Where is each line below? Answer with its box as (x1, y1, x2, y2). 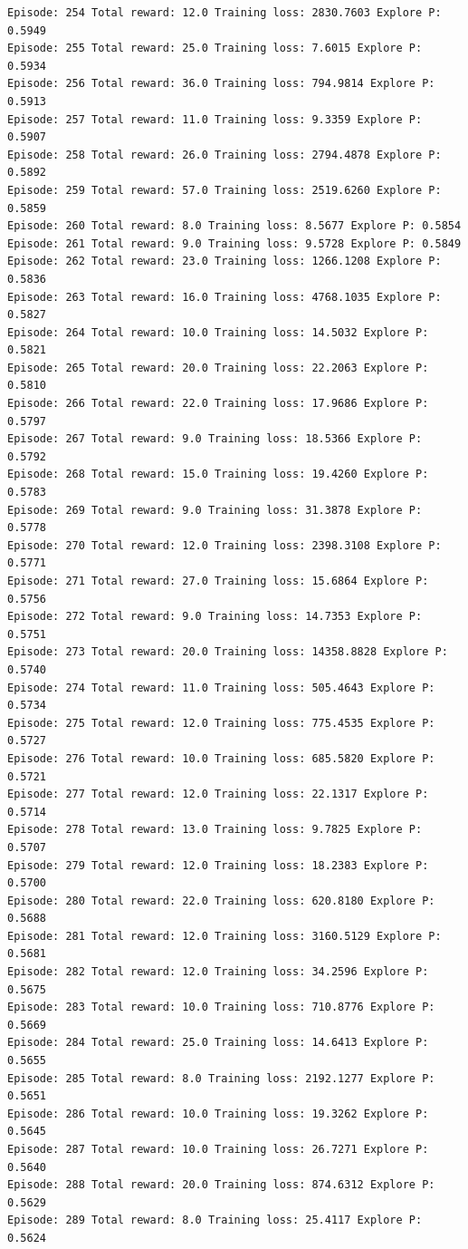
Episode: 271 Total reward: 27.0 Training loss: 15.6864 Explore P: (7, 575, 429, 587)
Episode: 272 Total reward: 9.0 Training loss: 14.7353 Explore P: (7, 610, 423, 624)
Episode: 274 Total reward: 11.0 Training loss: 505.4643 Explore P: (7, 681, 435, 694)
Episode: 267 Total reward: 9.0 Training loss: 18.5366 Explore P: (7, 432, 423, 446)
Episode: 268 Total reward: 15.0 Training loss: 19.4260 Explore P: (7, 468, 429, 481)
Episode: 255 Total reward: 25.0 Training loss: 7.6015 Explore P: (7, 42, 423, 55)
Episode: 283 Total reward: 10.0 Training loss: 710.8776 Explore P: (7, 1001, 435, 1014)
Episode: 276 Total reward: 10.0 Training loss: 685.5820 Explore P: (7, 751, 435, 765)
